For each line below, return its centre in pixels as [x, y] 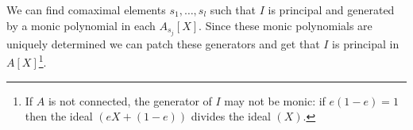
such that [233, 10]
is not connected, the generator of [130, 100]
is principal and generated [331, 10]
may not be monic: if [275, 100]
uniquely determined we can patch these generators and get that [163, 43]
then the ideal [59, 116]
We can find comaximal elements [86, 10]
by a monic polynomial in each [81, 25]
